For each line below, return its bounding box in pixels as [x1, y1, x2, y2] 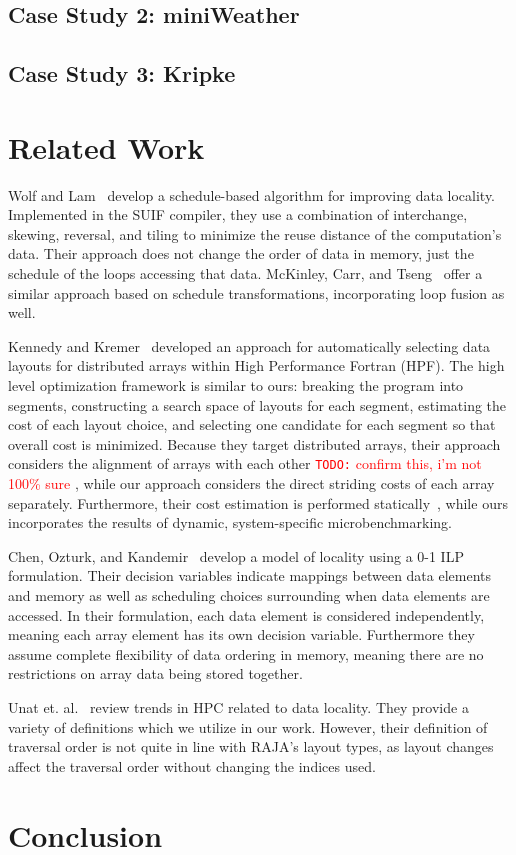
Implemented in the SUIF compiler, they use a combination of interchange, [8, 204, 468, 225]
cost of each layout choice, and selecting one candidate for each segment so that [8, 414, 496, 435]
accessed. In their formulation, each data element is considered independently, [8, 604, 485, 625]
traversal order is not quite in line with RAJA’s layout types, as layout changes [8, 736, 494, 757]
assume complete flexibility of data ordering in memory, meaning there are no [8, 643, 484, 664]
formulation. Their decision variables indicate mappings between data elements [8, 565, 492, 586]
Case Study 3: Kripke [8, 58, 236, 89]
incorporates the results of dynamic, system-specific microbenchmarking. [8, 512, 452, 533]
